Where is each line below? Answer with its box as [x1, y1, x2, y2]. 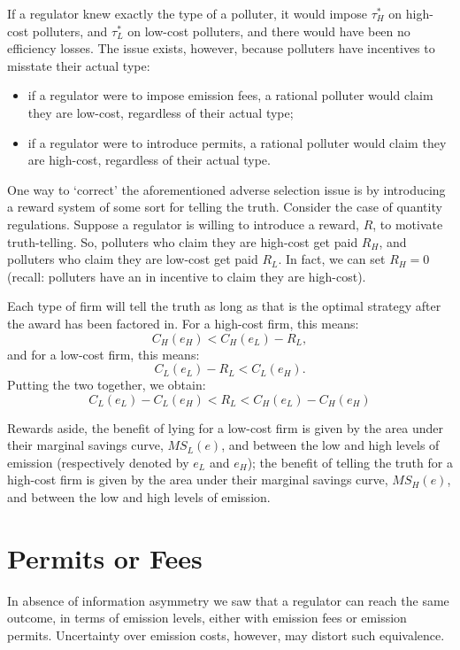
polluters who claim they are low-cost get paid [7, 250, 258, 268]
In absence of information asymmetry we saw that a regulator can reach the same [7, 591, 449, 609]
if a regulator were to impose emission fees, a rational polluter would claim [27, 86, 433, 104]
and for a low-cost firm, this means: [7, 344, 200, 363]
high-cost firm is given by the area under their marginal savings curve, [7, 470, 388, 489]
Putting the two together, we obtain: [7, 375, 206, 394]
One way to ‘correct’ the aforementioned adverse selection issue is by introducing [7, 180, 446, 198]
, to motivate [372, 214, 443, 233]
